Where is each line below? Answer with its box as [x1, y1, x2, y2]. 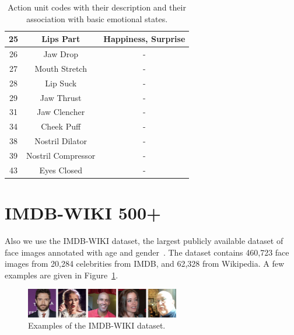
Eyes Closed [39, 163, 82, 176]
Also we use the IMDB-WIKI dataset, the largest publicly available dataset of [5, 235, 283, 246]
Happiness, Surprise [103, 33, 185, 45]
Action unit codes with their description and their [8, 1, 186, 13]
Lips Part [41, 33, 80, 45]
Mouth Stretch [34, 62, 87, 74]
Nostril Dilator [34, 135, 87, 147]
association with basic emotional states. [26, 12, 168, 25]
